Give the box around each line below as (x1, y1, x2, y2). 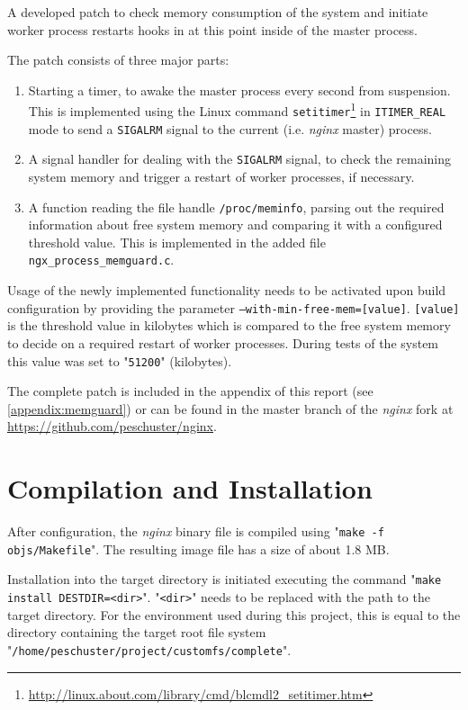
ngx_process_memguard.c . (28, 250, 175, 269)
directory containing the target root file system (7, 623, 266, 642)
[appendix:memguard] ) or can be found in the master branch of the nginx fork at (7, 399, 454, 418)
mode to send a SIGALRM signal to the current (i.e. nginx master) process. (28, 119, 432, 138)
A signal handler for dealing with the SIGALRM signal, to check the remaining (28, 149, 452, 168)
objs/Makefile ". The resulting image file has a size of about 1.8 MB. (7, 539, 390, 558)
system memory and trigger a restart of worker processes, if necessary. (28, 167, 415, 185)
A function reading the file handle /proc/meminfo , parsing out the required (28, 197, 445, 216)
